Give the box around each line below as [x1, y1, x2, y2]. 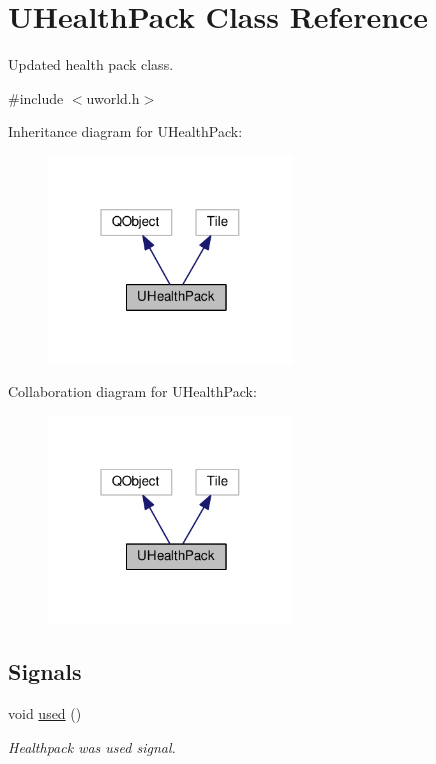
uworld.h [86, 87, 140, 108]
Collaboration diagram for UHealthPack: [8, 381, 257, 402]
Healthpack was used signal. [8, 736, 176, 757]
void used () [8, 703, 82, 724]
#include [8, 87, 64, 108]
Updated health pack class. [8, 54, 174, 75]
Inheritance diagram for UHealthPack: [8, 121, 243, 142]
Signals [8, 656, 82, 687]
